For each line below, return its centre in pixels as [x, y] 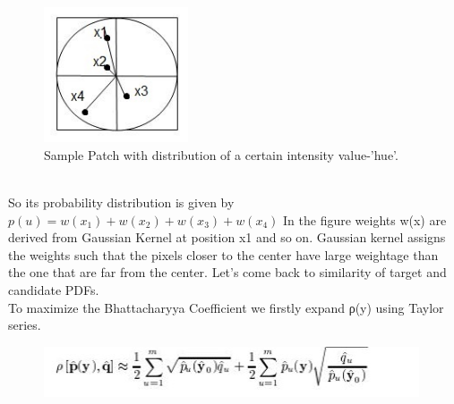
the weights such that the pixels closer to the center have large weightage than [223, 254]
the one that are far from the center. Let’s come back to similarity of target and [227, 272]
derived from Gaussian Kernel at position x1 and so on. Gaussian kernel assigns [227, 237]
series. [25, 325]
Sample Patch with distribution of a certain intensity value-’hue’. [221, 154]
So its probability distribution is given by [121, 202]
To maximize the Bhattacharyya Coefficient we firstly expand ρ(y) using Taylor [226, 307]
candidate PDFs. [54, 289]
